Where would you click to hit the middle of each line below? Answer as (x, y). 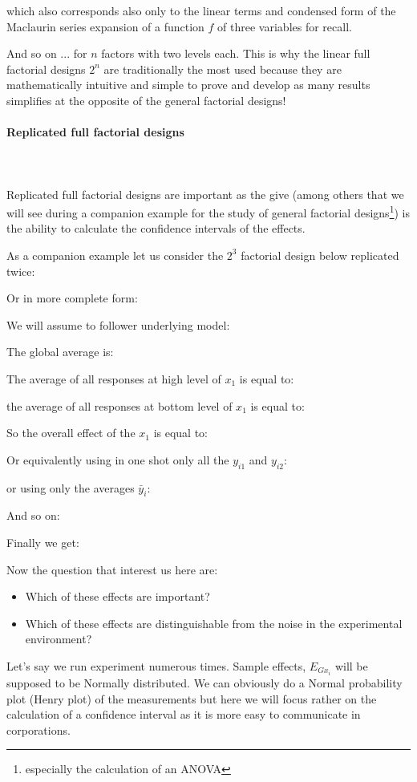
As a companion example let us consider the (115, 255)
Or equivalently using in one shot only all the (118, 459)
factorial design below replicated (320, 255)
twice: (21, 271)
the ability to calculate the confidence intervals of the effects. (156, 228)
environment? (59, 639)
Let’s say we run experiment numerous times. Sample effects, (156, 665)
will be (351, 665)
